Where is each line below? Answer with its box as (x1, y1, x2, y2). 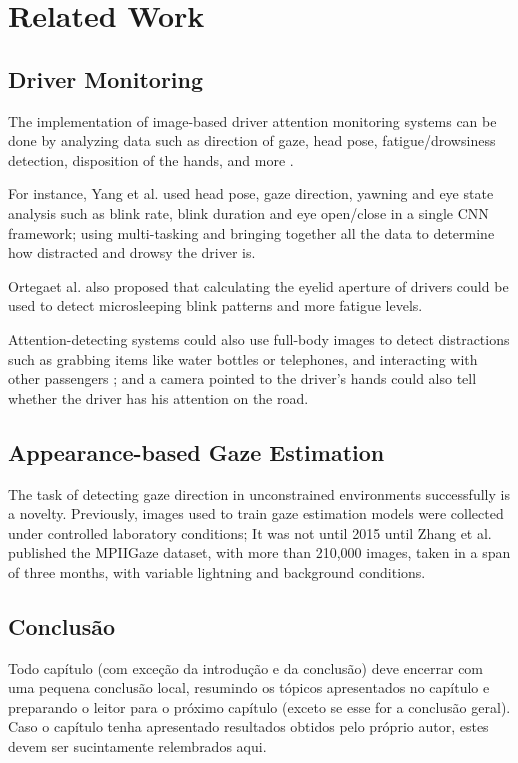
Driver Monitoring (8, 63, 204, 94)
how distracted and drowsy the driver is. (8, 242, 256, 263)
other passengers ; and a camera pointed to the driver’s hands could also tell (8, 368, 477, 389)
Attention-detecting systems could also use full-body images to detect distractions (8, 328, 510, 349)
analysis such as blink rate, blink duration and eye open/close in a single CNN (8, 202, 489, 223)
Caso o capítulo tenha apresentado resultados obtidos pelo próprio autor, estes (8, 716, 489, 737)
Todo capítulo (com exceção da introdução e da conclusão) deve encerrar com (8, 657, 484, 678)
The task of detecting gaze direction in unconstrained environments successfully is (8, 483, 510, 504)
